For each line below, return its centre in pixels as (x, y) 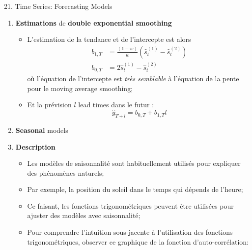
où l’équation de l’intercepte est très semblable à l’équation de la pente (133, 78)
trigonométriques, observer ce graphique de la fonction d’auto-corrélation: (138, 241)
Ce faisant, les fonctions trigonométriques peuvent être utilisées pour (130, 205)
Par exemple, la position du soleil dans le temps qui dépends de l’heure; (135, 189)
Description (35, 146)
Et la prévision (49, 105)
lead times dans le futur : (116, 105)
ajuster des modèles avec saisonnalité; (84, 215)
